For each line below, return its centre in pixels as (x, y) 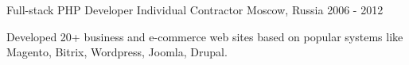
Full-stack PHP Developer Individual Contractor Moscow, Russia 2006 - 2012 (195, 10)
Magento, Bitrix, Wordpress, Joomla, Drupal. (117, 52)
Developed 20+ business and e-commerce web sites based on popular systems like (205, 36)
